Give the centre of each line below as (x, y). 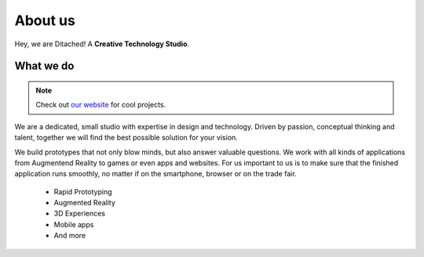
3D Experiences (80, 214)
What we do (44, 66)
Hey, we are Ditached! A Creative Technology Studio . (102, 44)
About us (45, 20)
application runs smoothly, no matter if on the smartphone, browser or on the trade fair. (156, 174)
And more (70, 236)
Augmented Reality (84, 203)
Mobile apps (74, 224)
